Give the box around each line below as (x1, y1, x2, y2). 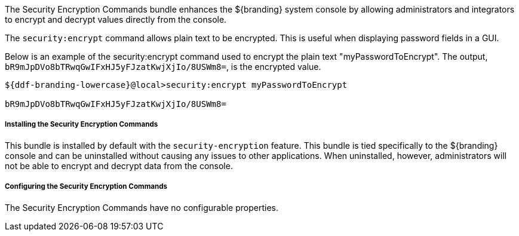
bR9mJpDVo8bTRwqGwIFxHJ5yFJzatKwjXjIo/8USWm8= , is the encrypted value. (5, 62, 321, 72)
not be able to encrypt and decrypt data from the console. (5, 160, 233, 171)
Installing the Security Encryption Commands (5, 120, 158, 129)
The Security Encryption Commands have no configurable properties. (5, 202, 278, 213)
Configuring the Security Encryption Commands (5, 182, 168, 191)
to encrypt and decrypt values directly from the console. (5, 14, 227, 24)
